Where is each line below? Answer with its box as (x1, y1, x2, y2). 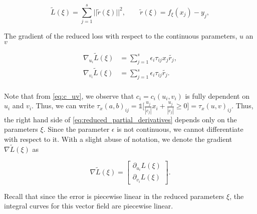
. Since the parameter (43, 124, 110, 134)
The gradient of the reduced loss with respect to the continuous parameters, (4, 31, 237, 41)
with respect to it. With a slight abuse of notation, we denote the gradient (4, 133, 232, 144)
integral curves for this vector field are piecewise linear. (4, 200, 173, 211)
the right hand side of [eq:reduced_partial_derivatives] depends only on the (4, 114, 237, 124)
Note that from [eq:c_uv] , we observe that (4, 90, 134, 101)
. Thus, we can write (32, 100, 95, 111)
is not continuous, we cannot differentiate (117, 124, 243, 134)
